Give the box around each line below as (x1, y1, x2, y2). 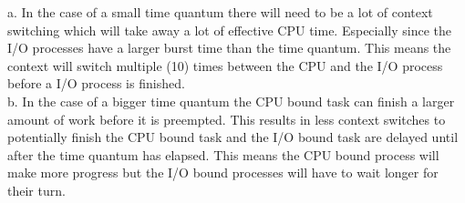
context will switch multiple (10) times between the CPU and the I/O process (7, 56, 443, 75)
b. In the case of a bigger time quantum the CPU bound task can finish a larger (7, 91, 455, 110)
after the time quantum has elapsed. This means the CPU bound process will (7, 145, 439, 164)
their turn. (7, 180, 66, 199)
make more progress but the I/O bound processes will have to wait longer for (7, 163, 439, 182)
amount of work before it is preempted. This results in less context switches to (7, 109, 446, 128)
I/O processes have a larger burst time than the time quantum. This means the (7, 38, 451, 57)
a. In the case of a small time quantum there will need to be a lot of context (7, 3, 433, 21)
